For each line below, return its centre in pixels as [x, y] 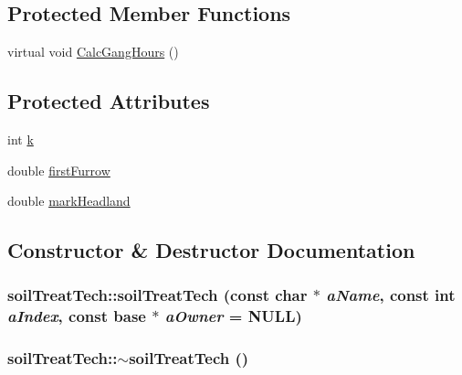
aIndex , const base [77, 316]
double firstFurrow [59, 170]
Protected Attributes [109, 101]
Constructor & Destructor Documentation [211, 250]
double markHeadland [69, 201]
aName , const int [391, 295]
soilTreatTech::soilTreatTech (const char [157, 295]
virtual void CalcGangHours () [93, 52]
